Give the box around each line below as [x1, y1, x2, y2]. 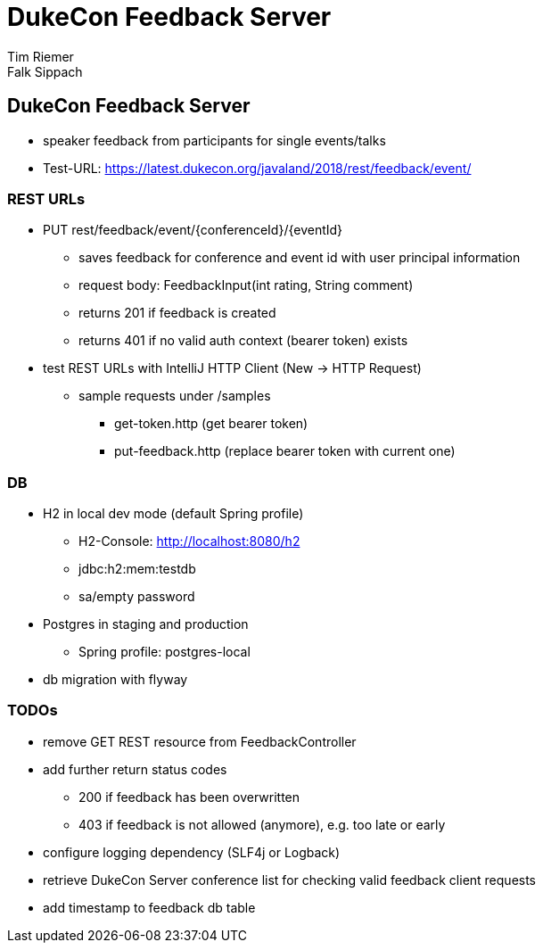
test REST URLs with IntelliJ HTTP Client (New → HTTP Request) [43, 360, 422, 376]
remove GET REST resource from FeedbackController [43, 733, 357, 749]
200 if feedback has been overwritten [78, 789, 300, 805]
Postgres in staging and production [43, 616, 249, 632]
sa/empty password [78, 589, 195, 605]
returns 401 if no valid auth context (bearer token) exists [78, 333, 408, 349]
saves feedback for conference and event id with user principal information [78, 250, 521, 266]
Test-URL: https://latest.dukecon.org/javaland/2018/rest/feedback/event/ [43, 160, 472, 176]
